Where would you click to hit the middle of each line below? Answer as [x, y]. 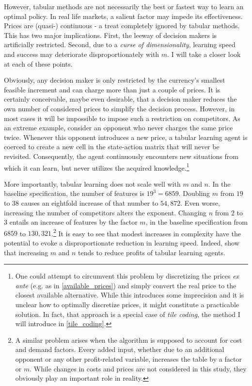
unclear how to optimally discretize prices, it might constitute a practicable [127, 304]
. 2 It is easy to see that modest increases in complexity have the [146, 232]
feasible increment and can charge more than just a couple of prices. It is [112, 89]
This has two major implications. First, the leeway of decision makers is [110, 35]
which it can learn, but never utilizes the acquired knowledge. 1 [97, 167]
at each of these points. [38, 63]
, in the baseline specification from [197, 222]
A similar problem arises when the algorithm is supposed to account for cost [129, 340]
